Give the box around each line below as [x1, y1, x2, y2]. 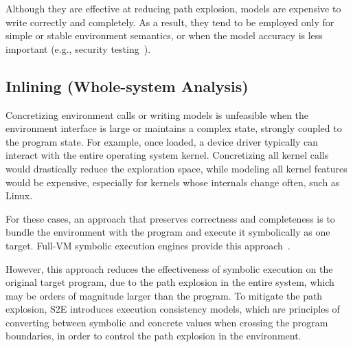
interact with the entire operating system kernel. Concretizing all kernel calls [5, 148, 329, 162]
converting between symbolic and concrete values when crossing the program [5, 315, 328, 329]
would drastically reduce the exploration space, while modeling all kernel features [5, 161, 348, 175]
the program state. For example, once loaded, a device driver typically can [5, 134, 319, 148]
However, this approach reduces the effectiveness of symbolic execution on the [5, 261, 333, 276]
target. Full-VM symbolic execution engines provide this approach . [5, 238, 291, 252]
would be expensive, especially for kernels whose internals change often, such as [5, 175, 340, 189]
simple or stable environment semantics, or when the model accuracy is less [5, 28, 323, 43]
